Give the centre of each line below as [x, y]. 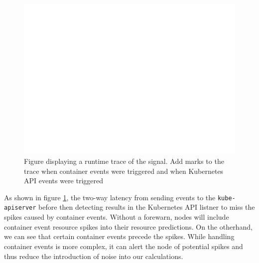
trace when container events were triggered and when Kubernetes [124, 171]
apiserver [20, 208]
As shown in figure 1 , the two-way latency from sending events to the [110, 197]
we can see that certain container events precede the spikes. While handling [119, 236]
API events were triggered [64, 181]
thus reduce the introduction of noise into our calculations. [94, 256]
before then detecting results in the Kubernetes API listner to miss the [147, 207]
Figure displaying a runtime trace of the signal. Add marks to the [124, 161]
